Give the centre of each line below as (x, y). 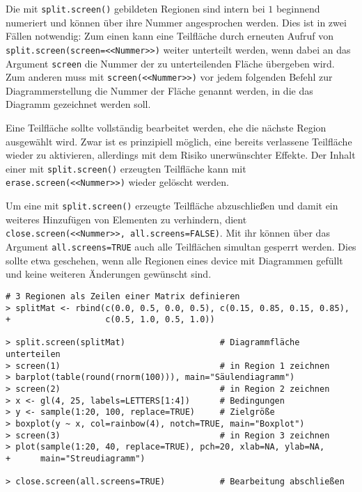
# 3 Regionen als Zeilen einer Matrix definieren (123, 296)
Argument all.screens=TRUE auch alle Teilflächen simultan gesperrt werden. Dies (181, 246)
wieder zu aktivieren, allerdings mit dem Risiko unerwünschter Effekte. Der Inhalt (181, 155)
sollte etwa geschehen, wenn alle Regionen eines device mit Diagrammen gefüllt (174, 260)
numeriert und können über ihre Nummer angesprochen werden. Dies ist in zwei (176, 22)
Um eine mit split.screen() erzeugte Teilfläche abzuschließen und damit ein (172, 206)
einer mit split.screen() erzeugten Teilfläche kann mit (126, 168)
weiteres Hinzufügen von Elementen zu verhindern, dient (126, 219)
